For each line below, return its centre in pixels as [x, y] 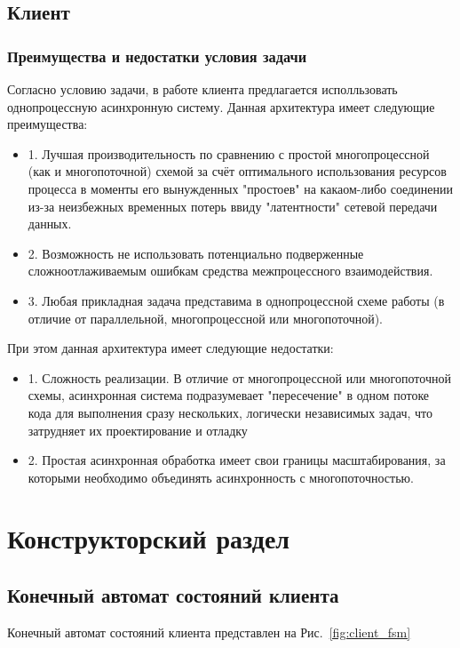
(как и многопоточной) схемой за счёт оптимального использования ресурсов [237, 171]
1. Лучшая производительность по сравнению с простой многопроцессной [229, 153]
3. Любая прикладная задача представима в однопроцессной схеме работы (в [236, 300]
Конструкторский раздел [149, 538]
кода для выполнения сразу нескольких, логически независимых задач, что [230, 412]
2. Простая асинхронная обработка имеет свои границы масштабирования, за [237, 460]
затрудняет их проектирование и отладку [138, 430]
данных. [50, 224]
